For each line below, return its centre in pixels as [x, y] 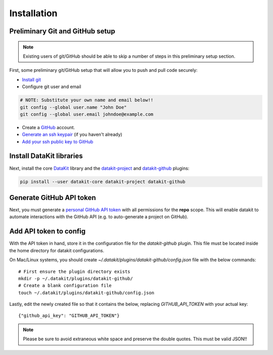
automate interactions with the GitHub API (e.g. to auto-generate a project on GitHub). [99, 217]
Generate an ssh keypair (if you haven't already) [72, 135]
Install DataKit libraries [46, 156]
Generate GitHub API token [53, 198]
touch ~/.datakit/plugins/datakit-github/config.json [86, 293]
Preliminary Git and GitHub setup [62, 31]
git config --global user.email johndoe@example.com [87, 114]
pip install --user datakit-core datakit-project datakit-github [103, 182]
